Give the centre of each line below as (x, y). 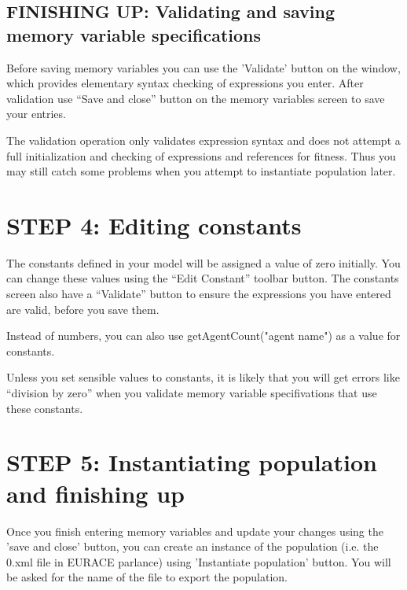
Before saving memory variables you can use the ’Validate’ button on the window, (203, 67)
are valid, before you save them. (83, 309)
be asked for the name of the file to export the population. (147, 577)
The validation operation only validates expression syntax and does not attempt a (203, 140)
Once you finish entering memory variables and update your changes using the (195, 531)
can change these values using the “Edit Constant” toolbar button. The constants (203, 278)
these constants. (45, 408)
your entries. (36, 114)
